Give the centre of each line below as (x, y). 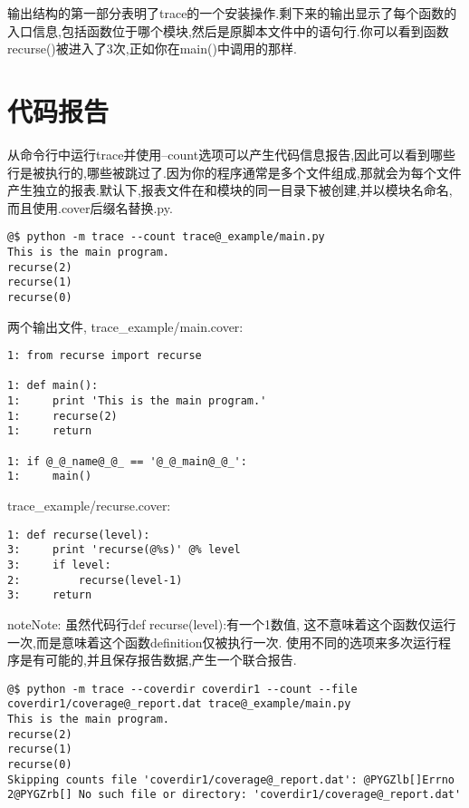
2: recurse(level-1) (95, 580)
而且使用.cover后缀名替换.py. (90, 207)
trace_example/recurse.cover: (89, 506)
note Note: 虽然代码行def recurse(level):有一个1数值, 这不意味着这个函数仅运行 (232, 623)
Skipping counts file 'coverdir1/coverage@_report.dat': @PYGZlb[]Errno (231, 779)
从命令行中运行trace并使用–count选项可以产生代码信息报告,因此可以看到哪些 (232, 154)
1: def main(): (53, 386)
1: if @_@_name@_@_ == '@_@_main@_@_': (127, 461)
